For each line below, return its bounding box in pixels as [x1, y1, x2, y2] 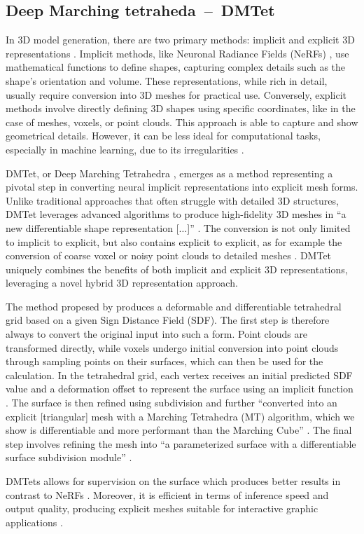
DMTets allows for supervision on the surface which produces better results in [6, 474, 341, 488]
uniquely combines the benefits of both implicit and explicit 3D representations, [6, 261, 348, 276]
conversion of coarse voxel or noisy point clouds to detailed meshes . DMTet [6, 248, 332, 263]
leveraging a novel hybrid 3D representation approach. [6, 275, 238, 290]
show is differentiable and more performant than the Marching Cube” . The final [6, 423, 352, 437]
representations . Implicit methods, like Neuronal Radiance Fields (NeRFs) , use [6, 46, 349, 60]
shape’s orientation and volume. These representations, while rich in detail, [6, 73, 328, 88]
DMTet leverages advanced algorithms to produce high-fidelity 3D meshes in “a [6, 207, 346, 221]
